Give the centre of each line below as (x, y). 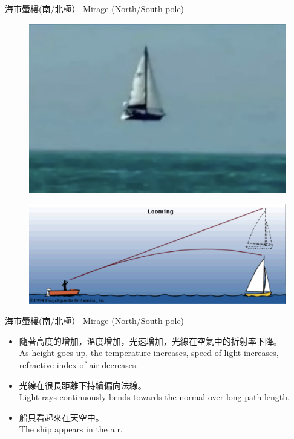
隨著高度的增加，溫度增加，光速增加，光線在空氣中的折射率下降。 (150, 341)
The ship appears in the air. (71, 429)
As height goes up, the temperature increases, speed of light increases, (149, 353)
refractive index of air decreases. (79, 364)
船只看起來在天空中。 (61, 417)
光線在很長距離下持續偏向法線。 (83, 385)
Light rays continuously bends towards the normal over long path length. (154, 397)
